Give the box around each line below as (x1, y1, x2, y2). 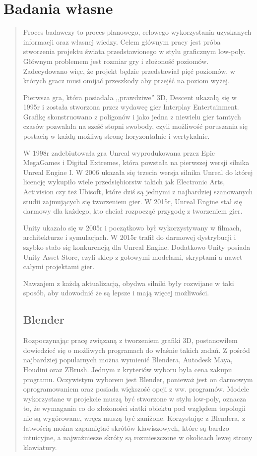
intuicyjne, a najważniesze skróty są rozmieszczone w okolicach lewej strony (23, 432, 253, 443)
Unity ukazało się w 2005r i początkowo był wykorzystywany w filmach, (23, 222, 242, 232)
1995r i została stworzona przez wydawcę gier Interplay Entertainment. (23, 102, 239, 112)
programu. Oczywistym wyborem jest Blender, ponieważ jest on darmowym (23, 374, 253, 384)
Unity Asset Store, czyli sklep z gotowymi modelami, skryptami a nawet (23, 251, 243, 262)
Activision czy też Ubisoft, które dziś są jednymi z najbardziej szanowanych (23, 186, 253, 197)
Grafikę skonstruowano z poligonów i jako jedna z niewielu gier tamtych (23, 111, 241, 121)
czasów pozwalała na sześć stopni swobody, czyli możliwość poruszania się (23, 121, 248, 131)
